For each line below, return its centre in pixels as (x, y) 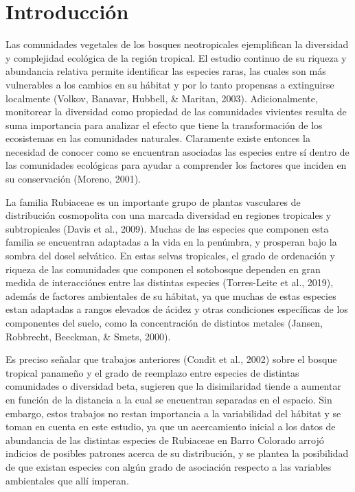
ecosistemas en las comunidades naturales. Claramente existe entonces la (158, 138)
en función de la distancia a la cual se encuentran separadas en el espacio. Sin (169, 399)
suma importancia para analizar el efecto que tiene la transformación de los (164, 125)
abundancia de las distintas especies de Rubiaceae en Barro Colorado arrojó (165, 440)
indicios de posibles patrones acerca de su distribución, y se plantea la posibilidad (177, 453)
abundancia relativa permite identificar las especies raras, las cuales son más (166, 71)
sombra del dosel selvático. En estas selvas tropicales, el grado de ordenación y (171, 256)
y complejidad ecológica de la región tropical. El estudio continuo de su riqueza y (176, 57)
